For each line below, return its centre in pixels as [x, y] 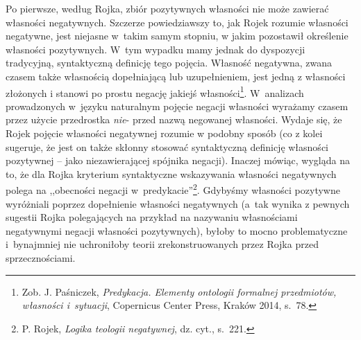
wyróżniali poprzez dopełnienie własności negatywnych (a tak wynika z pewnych [178, 203]
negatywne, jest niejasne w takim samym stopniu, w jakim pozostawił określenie [177, 36]
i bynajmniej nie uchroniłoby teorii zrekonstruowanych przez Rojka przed [162, 244]
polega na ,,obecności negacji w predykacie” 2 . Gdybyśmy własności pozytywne [173, 189]
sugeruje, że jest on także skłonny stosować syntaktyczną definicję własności [167, 146]
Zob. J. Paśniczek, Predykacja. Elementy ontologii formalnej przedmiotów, [179, 291]
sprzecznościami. [41, 258]
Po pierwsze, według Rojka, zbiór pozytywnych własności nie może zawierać [167, 8]
